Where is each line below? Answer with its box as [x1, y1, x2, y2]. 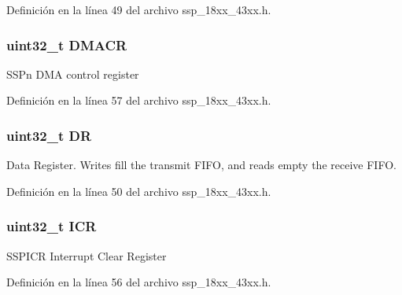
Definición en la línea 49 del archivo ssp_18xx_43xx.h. [6, 2, 271, 17]
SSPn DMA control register [6, 65, 139, 82]
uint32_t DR [6, 125, 92, 145]
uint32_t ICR [6, 216, 97, 236]
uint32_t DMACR [6, 35, 127, 54]
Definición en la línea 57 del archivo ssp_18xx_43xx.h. [6, 92, 271, 109]
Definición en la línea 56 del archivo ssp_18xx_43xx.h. [6, 274, 271, 290]
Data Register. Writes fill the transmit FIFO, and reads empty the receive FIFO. [6, 157, 396, 173]
